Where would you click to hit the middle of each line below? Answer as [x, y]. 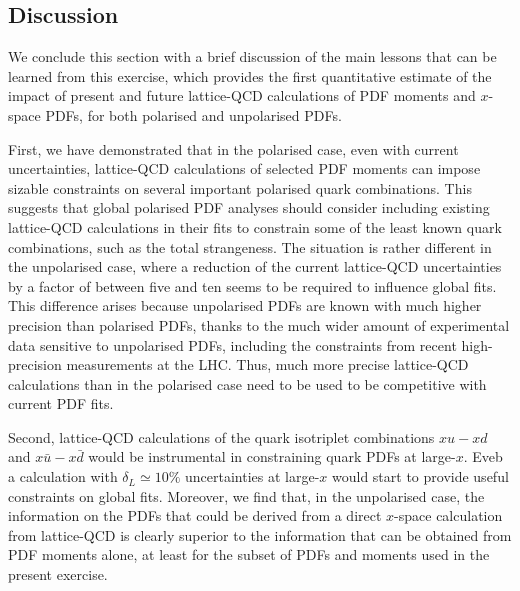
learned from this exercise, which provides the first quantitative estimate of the [250, 75]
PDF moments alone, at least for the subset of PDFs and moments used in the [249, 554]
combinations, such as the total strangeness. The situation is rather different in [250, 246]
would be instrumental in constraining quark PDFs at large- [272, 456]
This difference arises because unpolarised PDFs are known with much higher [245, 305]
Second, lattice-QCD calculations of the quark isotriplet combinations [221, 436]
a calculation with [63, 476]
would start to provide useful [420, 476]
